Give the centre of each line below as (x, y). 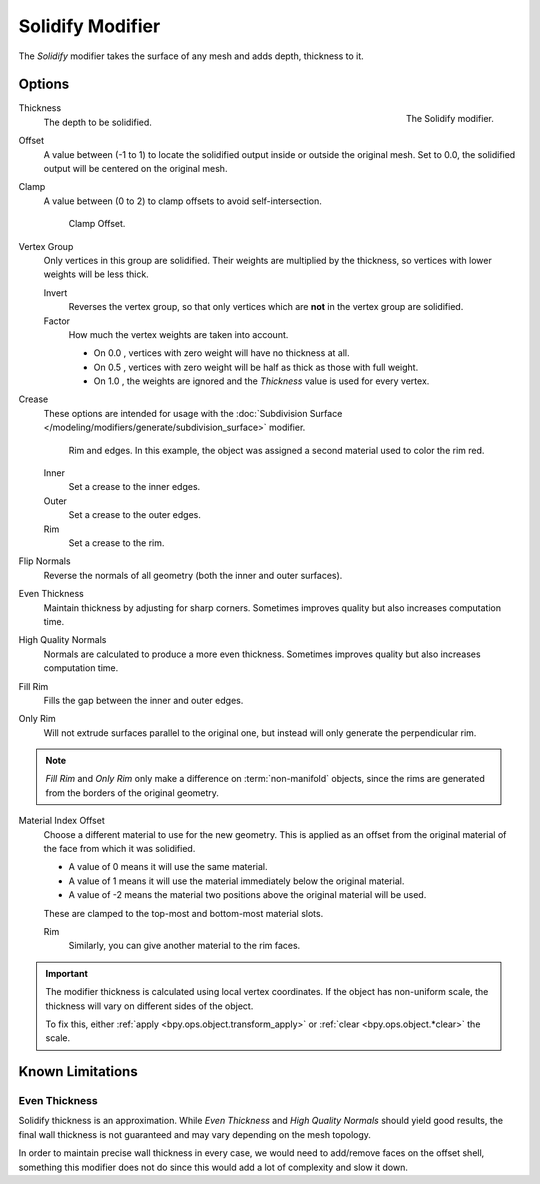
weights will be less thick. (96, 274)
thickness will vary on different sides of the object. (149, 1006)
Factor (56, 321)
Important (67, 973)
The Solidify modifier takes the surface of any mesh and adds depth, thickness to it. (191, 56)
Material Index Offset (61, 821)
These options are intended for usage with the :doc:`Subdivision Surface (193, 413)
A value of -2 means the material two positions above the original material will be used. (247, 895)
